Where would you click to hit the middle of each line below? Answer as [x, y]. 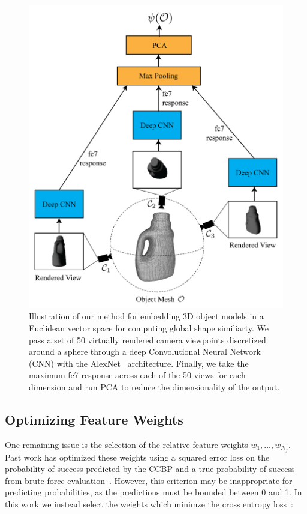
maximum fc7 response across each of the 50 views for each [137, 375]
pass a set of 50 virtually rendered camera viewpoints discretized [148, 340]
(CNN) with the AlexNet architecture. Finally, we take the [139, 363]
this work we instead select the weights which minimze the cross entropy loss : [149, 504]
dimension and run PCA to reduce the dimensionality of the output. [154, 387]
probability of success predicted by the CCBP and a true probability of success [150, 469]
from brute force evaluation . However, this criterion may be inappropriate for [149, 480]
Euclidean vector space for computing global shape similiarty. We [149, 328]
